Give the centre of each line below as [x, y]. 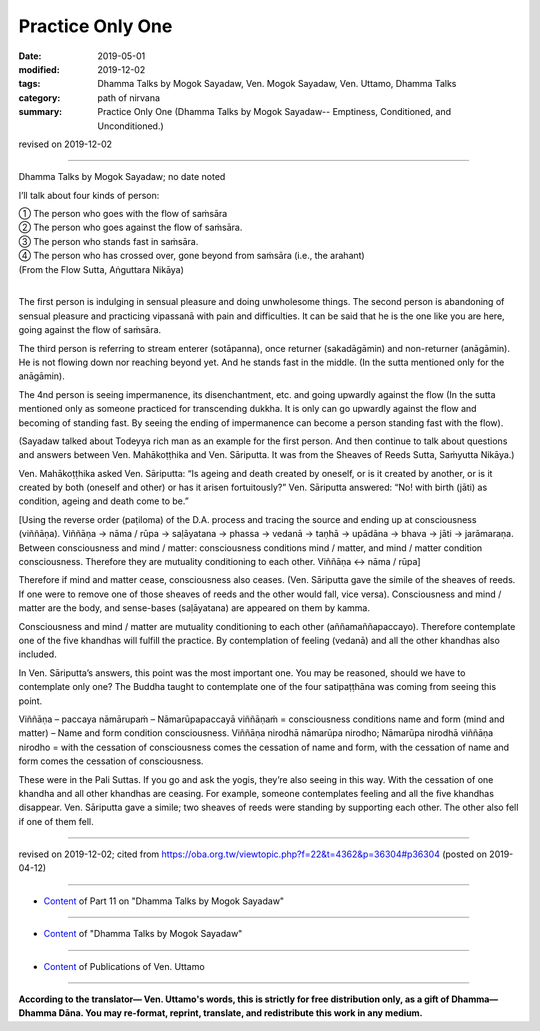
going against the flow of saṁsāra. [90, 330]
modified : [39, 69]
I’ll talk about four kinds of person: [89, 195]
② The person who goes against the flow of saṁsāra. [130, 227]
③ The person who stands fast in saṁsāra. [108, 241]
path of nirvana [128, 97]
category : [39, 97]
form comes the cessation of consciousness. [111, 761]
